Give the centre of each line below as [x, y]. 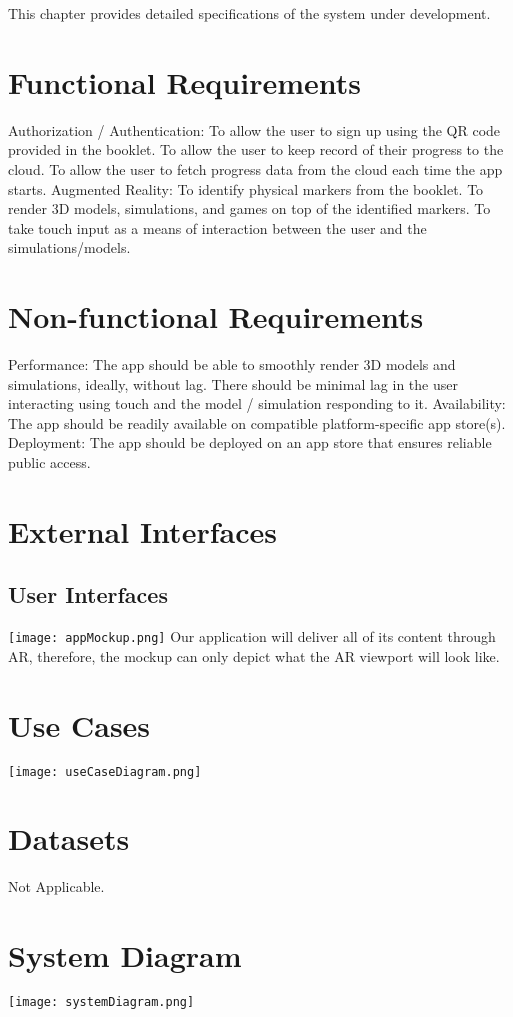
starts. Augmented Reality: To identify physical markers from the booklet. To [246, 188]
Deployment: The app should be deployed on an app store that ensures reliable [250, 442]
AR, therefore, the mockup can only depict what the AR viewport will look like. [254, 655]
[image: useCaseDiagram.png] [105, 771]
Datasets [69, 838]
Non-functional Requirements [216, 316]
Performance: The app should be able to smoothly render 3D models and [232, 364]
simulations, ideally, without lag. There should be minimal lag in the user [233, 383]
